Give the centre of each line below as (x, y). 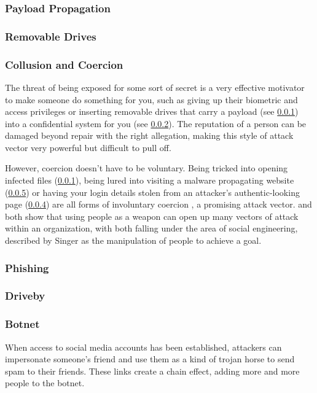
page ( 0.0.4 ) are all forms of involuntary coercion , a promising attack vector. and (158, 204)
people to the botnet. (45, 383)
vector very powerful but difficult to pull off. (88, 147)
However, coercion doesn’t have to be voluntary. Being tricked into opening (147, 168)
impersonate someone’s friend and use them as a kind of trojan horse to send (150, 359)
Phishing (27, 267)
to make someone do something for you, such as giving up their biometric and (151, 99)
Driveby (25, 296)
